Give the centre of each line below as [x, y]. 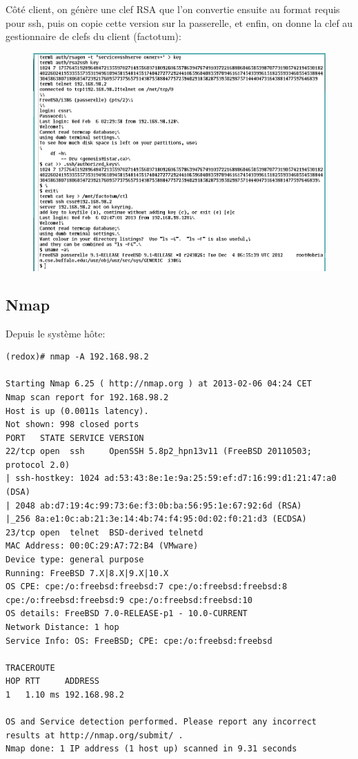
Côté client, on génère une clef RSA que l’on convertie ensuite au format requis [173, 9]
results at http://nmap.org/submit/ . [95, 735]
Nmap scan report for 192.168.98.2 [87, 397]
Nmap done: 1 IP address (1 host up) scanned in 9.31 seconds [151, 749]
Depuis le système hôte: [56, 333]
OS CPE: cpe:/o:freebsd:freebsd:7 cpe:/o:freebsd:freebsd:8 [147, 587]
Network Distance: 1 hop [62, 627]
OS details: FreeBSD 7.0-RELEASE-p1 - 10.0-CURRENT [127, 614]
